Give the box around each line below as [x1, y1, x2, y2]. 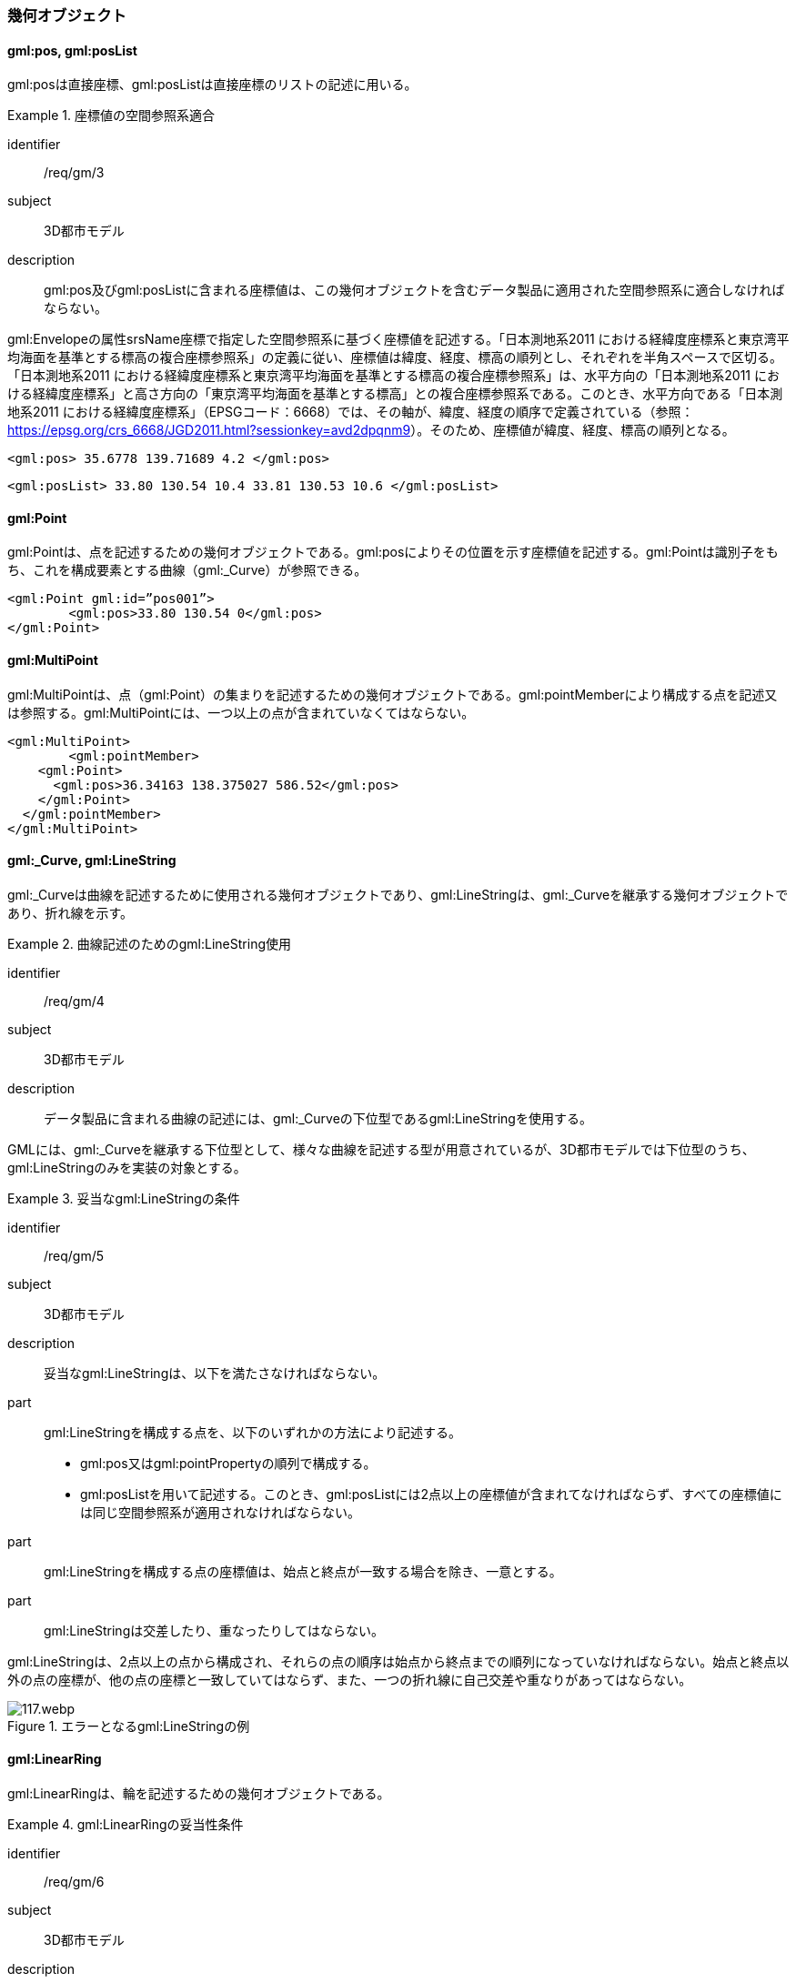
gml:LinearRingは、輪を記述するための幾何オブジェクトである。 [7, 1786, 390, 1802]
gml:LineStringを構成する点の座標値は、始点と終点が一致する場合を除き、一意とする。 [44, 1563, 562, 1579]
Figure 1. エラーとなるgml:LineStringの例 [7, 1717, 250, 1734]
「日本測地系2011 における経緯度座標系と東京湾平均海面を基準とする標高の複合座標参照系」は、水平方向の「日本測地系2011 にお [7, 367, 780, 384]
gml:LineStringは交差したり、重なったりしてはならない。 [44, 1622, 384, 1638]
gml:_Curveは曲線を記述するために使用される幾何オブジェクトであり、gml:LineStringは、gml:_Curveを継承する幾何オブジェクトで [7, 886, 789, 902]
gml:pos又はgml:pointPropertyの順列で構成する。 [80, 1455, 377, 1471]
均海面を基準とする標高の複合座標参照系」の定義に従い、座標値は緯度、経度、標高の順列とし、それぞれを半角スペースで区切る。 [7, 349, 782, 366]
